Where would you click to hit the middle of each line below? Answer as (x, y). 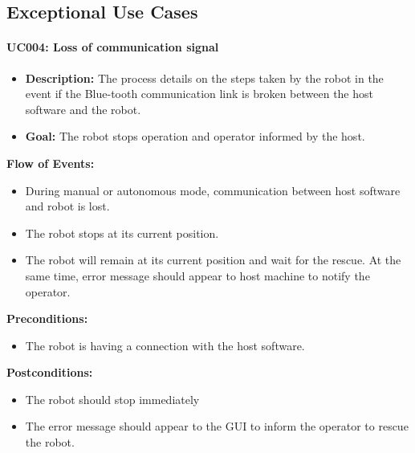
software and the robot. (83, 109)
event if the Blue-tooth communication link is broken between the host (199, 94)
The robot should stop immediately (112, 399)
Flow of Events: (51, 163)
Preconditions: (47, 318)
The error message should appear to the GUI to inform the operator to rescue (217, 426)
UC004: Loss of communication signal (113, 47)
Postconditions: (50, 372)
